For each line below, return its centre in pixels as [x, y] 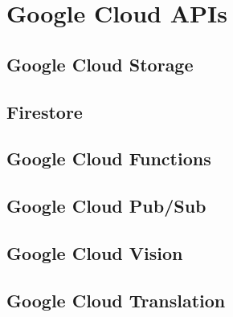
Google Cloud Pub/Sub [106, 206]
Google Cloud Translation [116, 300]
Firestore [45, 111]
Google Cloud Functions [109, 158]
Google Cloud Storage [100, 64]
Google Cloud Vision [95, 252]
